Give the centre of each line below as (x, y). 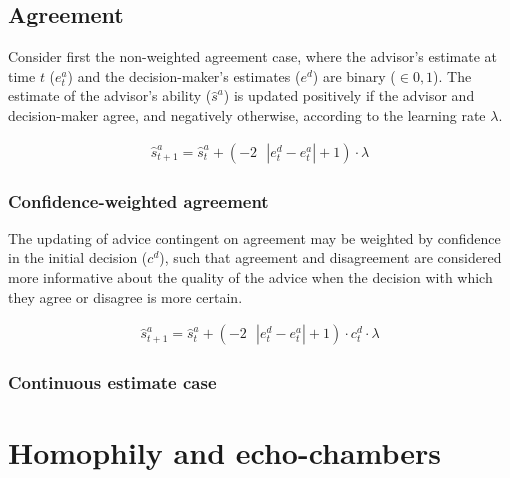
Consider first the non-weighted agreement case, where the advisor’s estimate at (253, 56)
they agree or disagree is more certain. (125, 296)
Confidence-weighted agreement (138, 200)
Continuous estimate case (112, 382)
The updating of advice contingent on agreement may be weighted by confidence (254, 237)
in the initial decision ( (78, 257)
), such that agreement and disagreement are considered (330, 257)
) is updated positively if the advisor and (349, 95)
